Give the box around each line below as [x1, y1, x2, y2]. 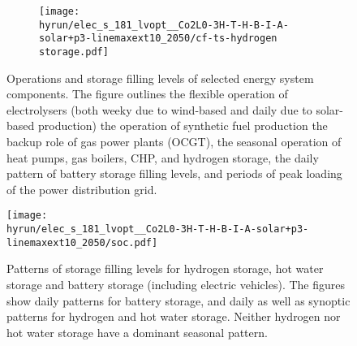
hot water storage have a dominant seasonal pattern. [6, 323, 268, 340]
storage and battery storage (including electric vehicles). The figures [6, 275, 345, 292]
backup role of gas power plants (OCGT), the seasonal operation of [6, 133, 342, 149]
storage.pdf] [39, 45, 109, 58]
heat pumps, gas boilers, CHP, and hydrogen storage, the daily [6, 149, 319, 166]
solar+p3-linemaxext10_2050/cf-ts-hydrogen [39, 32, 277, 45]
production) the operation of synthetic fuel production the [37, 117, 328, 134]
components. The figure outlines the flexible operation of [6, 85, 288, 102]
